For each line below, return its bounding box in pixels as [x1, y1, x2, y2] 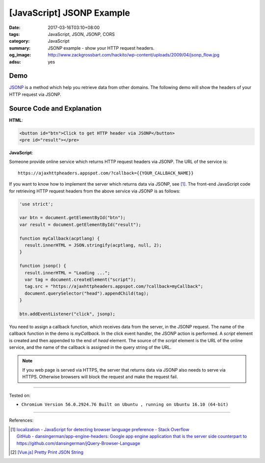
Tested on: [9, 392, 31, 398]
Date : [9, 25, 21, 30]
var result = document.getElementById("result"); [19, 221, 141, 227]
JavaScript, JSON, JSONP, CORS [48, 31, 115, 37]
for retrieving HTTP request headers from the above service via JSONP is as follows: [9, 188, 181, 194]
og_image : [9, 52, 31, 58]
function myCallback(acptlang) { [19, 236, 100, 241]
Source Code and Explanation [9, 104, 102, 112]
